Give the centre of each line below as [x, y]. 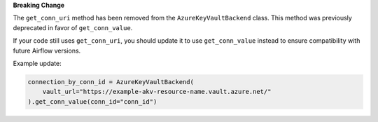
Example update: [37, 63]
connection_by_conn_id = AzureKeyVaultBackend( [111, 82]
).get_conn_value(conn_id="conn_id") [92, 101]
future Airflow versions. [47, 50]
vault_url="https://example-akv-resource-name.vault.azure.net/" [157, 92]
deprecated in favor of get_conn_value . [73, 27]
